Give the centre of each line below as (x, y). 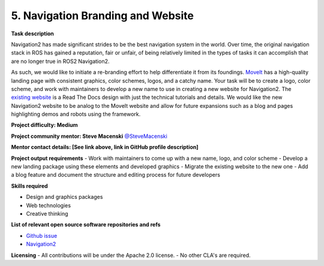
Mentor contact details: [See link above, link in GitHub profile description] (105, 147)
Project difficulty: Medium (44, 125)
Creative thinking (47, 213)
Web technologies (49, 205)
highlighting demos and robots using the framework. (76, 114)
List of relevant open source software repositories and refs (86, 225)
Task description (32, 34)
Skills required (29, 186)
